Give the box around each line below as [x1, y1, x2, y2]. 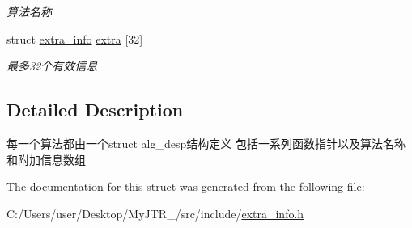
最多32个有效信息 [6, 57, 98, 74]
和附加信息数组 [6, 150, 86, 167]
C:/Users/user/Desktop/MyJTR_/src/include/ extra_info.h [6, 205, 304, 222]
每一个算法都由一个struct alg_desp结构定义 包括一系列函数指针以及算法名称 [6, 134, 406, 151]
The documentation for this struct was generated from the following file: [6, 178, 365, 195]
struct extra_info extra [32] [6, 30, 143, 47]
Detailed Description [6, 97, 184, 122]
